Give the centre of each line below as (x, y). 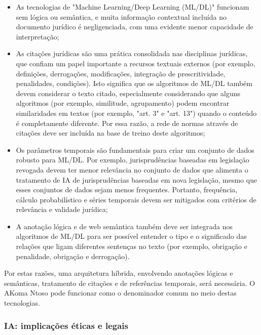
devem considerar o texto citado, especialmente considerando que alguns (128, 93)
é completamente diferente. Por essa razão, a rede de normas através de (127, 123)
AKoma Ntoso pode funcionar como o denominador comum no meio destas (120, 293)
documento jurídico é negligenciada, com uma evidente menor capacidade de (135, 27)
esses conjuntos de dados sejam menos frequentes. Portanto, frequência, (127, 190)
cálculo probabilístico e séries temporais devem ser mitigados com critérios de (136, 199)
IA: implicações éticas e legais (66, 325)
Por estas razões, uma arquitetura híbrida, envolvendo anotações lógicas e (119, 273)
